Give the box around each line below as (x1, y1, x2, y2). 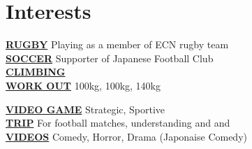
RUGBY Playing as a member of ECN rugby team (6, 37, 229, 52)
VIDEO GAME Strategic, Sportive (6, 101, 165, 116)
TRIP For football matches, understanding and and (6, 115, 230, 130)
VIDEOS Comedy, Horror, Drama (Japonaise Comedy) (6, 129, 247, 143)
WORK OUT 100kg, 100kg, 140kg (6, 78, 161, 92)
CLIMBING (6, 64, 66, 79)
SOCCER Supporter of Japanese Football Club (6, 50, 214, 65)
